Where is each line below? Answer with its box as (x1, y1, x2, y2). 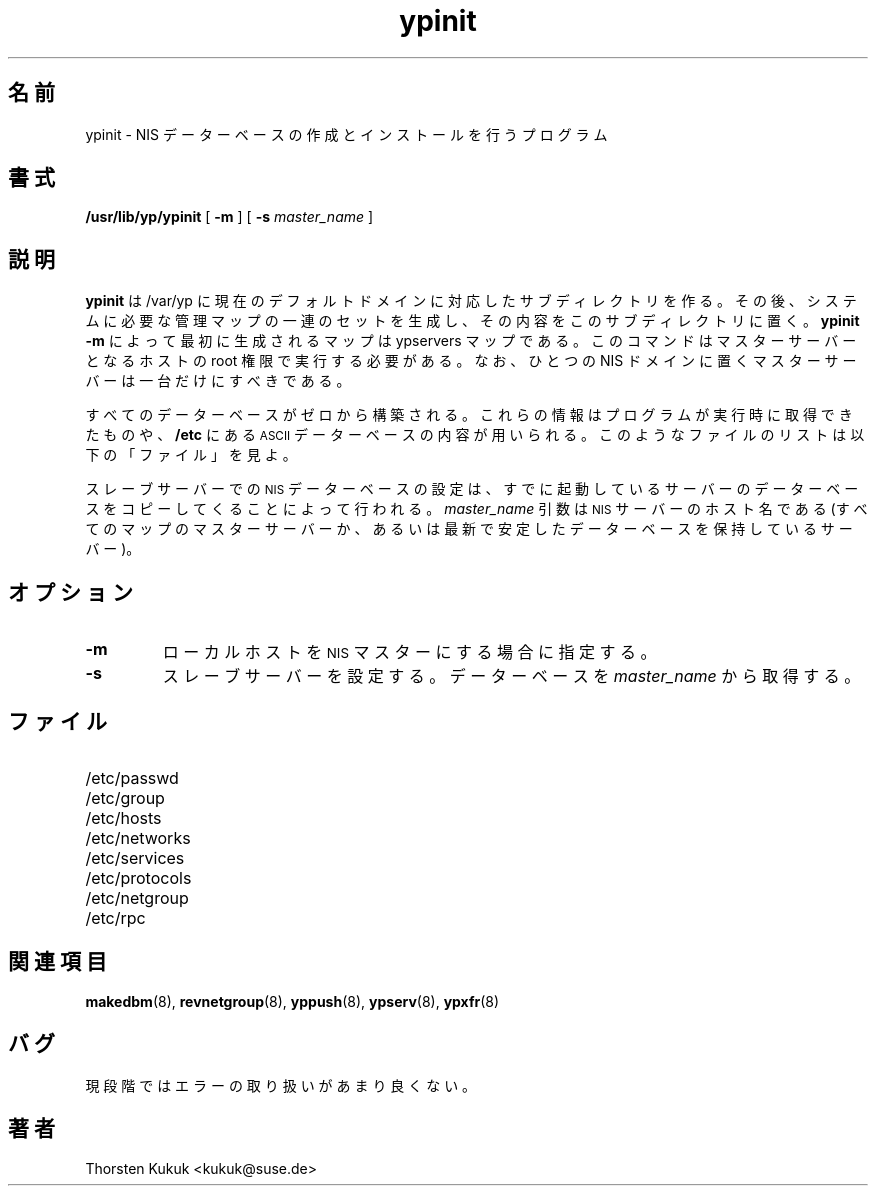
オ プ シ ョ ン (8, 579, 133, 605)
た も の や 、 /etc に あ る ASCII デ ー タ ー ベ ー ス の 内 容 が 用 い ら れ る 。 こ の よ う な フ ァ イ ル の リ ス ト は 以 (85, 426, 865, 444)
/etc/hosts (85, 807, 162, 828)
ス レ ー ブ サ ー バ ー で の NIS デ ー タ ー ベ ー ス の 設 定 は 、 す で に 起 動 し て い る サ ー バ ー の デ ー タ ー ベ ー (85, 480, 859, 498)
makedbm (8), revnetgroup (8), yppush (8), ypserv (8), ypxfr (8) (85, 992, 500, 1010)
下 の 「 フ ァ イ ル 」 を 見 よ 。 (85, 446, 297, 464)
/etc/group (85, 787, 165, 808)
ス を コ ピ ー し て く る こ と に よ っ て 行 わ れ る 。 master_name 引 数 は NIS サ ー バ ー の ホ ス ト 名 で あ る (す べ (85, 500, 868, 518)
